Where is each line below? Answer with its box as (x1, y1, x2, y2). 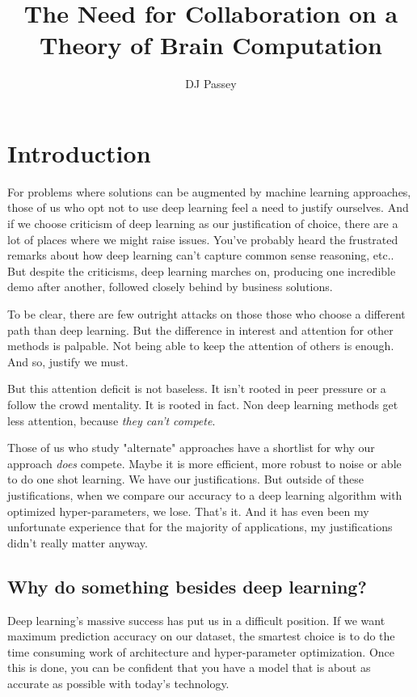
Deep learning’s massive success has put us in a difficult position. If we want (7, 611, 385, 628)
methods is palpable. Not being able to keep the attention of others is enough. (7, 337, 394, 354)
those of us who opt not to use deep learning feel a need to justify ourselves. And (7, 199, 409, 216)
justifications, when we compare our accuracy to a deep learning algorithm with (7, 486, 402, 503)
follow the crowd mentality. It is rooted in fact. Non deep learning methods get (7, 395, 398, 412)
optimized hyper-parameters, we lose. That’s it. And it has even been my (7, 502, 369, 519)
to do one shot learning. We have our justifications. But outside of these (7, 471, 364, 488)
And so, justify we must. (7, 353, 128, 370)
